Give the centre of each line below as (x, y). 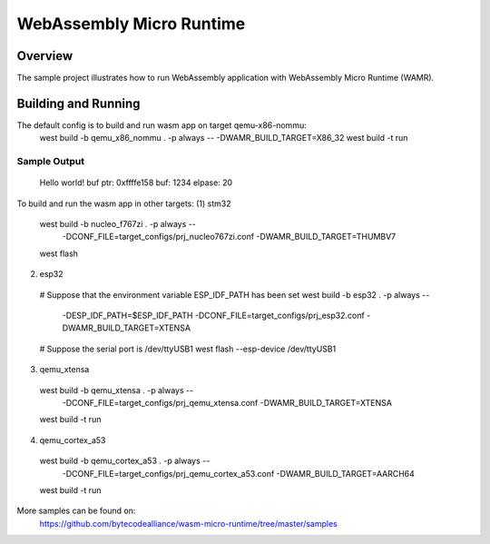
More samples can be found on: (76, 511)
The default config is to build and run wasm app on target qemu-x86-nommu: (162, 125)
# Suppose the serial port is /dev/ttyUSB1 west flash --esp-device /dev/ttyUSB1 (188, 349)
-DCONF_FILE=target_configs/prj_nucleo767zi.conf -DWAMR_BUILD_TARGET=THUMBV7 (229, 237)
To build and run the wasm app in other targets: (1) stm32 (124, 203)
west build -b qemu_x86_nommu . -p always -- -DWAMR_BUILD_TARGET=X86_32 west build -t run (224, 138)
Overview (45, 56)
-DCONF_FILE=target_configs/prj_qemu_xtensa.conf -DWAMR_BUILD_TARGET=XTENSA (227, 403)
